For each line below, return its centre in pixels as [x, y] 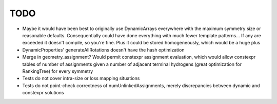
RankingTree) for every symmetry [58, 71]
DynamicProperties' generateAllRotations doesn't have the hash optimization [103, 50]
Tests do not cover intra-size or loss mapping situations [81, 79]
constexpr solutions [43, 93]
